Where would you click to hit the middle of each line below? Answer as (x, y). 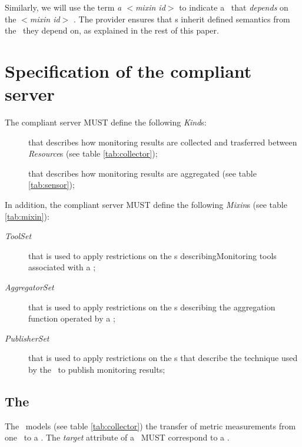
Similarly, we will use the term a (63, 7)
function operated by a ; (72, 318)
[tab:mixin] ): (27, 216)
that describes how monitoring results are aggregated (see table (142, 173)
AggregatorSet (29, 287)
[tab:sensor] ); (52, 185)
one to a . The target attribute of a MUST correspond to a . (117, 437)
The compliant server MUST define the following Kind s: (106, 122)
